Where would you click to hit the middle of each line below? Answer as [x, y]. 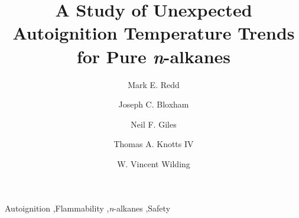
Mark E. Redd [154, 84]
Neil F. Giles [154, 124]
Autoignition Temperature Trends [154, 33]
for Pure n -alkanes [154, 56]
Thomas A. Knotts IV [154, 144]
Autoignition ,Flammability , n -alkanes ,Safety [88, 208]
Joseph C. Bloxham [154, 104]
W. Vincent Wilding [154, 163]
